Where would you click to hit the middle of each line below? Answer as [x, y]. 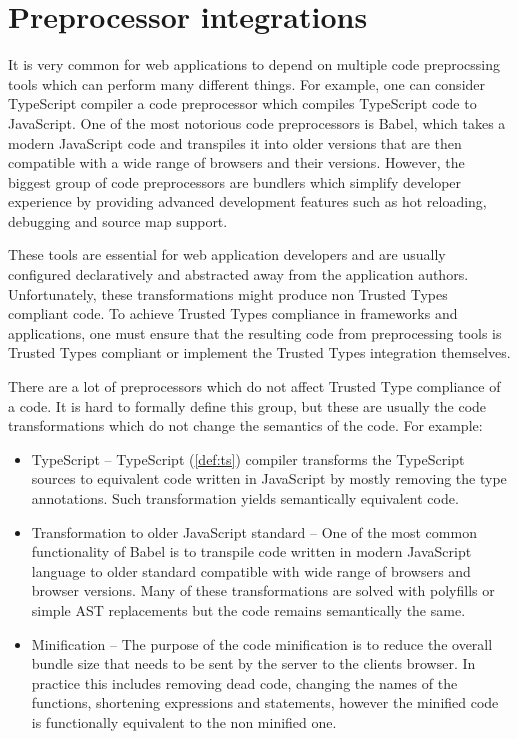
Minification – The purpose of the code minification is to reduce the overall [262, 643]
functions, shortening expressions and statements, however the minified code [265, 702]
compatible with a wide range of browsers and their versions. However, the [236, 162]
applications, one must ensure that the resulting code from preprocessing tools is [255, 332]
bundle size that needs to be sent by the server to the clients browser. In [253, 663]
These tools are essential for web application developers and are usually [227, 254]
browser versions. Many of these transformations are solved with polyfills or [263, 590]
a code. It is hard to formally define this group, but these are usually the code [247, 405]
